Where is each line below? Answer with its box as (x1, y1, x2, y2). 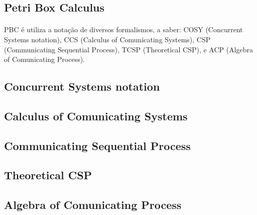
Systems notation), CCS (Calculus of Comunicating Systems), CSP (4, 34, 211, 44)
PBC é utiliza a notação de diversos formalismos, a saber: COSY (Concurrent (4, 24, 243, 35)
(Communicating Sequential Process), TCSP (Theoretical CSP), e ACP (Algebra (4, 44, 253, 54)
